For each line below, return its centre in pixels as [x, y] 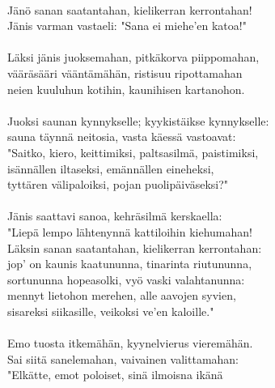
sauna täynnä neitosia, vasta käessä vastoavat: [122, 136]
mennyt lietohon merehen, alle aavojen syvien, [122, 295]
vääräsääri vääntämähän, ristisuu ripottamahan [125, 72]
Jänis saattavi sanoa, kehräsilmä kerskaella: [115, 216]
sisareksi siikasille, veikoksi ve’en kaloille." [111, 311]
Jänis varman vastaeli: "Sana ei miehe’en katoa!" [127, 26]
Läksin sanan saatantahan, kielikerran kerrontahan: [135, 247]
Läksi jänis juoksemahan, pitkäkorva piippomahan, [133, 57]
